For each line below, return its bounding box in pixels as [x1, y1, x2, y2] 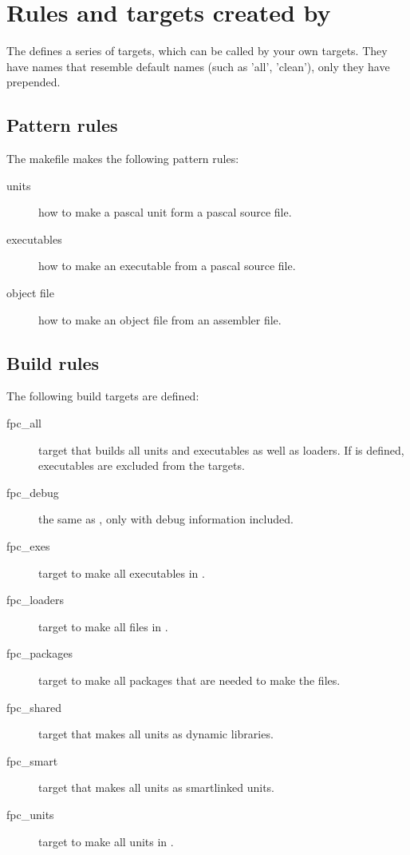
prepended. [6, 74, 61, 90]
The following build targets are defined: [6, 388, 199, 404]
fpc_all [6, 415, 41, 431]
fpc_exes [6, 538, 50, 555]
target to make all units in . [38, 833, 174, 849]
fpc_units [6, 805, 54, 822]
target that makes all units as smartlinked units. [38, 779, 275, 796]
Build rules [6, 350, 100, 375]
